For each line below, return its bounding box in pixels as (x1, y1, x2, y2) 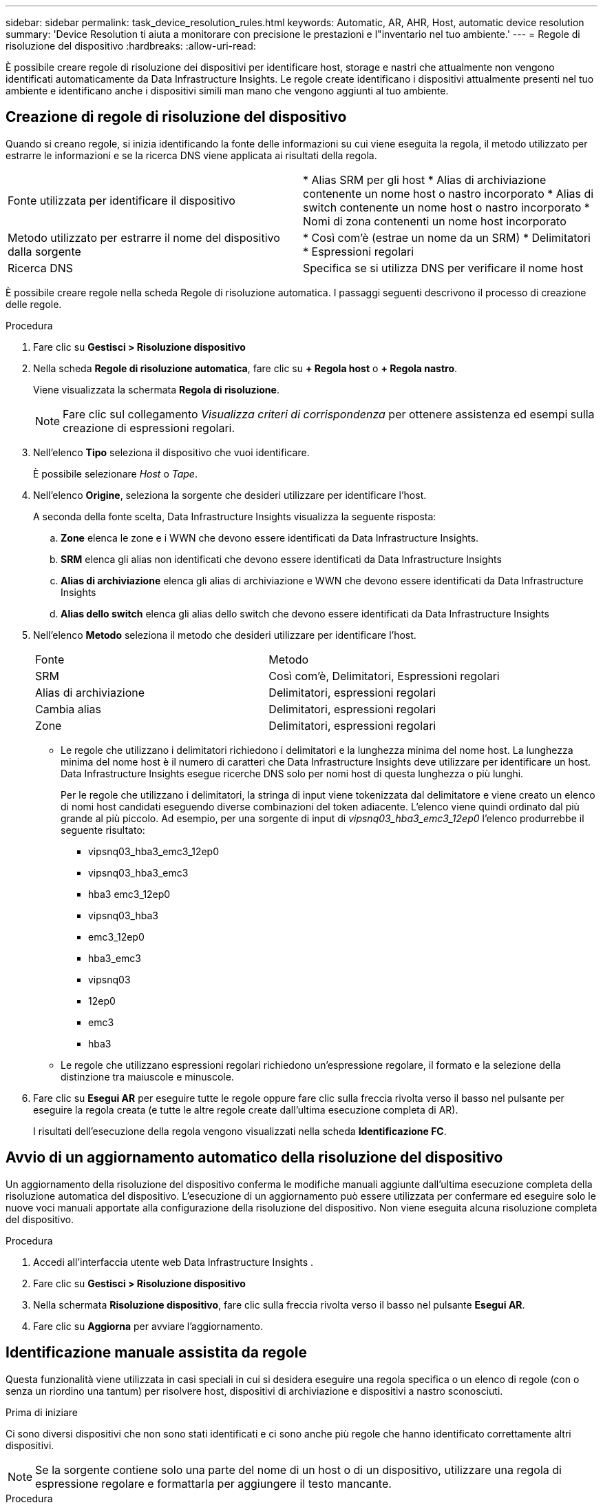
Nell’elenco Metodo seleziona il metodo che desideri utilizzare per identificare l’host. (33, 628, 416, 641)
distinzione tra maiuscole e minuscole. (61, 1070, 234, 1083)
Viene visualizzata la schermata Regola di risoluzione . (33, 383, 279, 396)
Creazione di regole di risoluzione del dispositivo (6, 108, 347, 126)
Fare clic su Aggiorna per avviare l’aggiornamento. (33, 1320, 264, 1332)
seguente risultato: (61, 823, 145, 836)
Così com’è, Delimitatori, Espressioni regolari (268, 668, 500, 683)
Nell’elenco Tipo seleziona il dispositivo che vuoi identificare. (33, 446, 310, 458)
